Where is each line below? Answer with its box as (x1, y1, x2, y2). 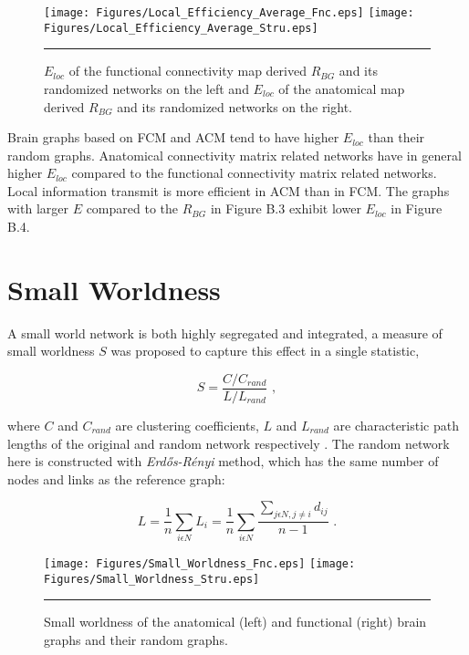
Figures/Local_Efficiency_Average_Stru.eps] (44, 21, 318, 35)
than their (368, 128, 425, 147)
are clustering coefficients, (115, 416, 259, 435)
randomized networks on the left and (44, 78, 249, 98)
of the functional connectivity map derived (68, 61, 307, 80)
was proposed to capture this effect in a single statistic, (110, 341, 420, 360)
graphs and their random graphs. (44, 629, 228, 649)
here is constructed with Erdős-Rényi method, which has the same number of (7, 452, 439, 471)
